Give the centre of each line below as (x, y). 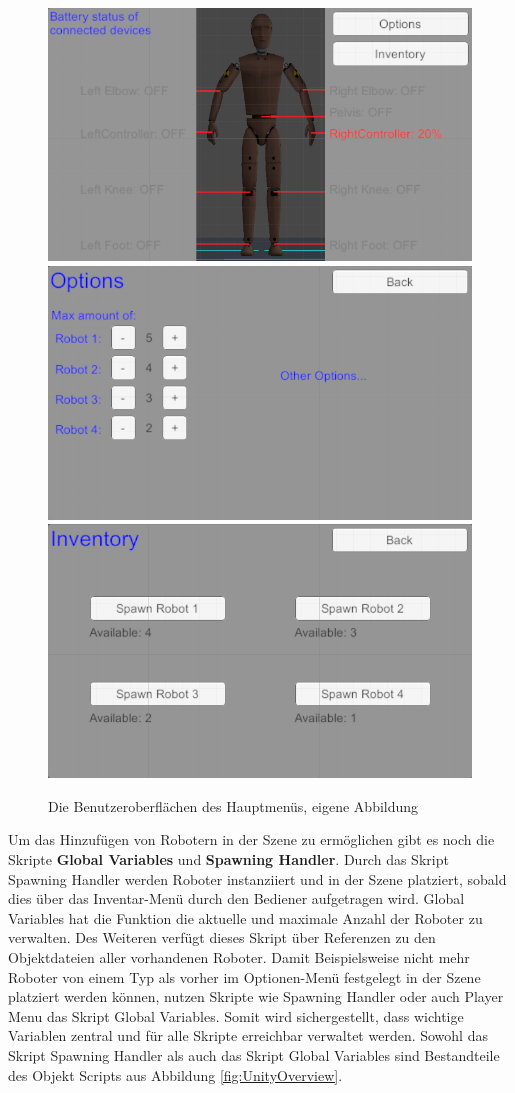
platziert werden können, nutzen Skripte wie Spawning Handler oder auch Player (256, 996)
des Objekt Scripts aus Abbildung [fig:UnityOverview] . (175, 1074)
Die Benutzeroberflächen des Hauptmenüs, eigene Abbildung (233, 805)
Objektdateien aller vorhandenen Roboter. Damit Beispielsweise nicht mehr (239, 956)
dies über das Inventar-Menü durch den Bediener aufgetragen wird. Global (236, 898)
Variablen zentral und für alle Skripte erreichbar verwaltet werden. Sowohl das (248, 1035)
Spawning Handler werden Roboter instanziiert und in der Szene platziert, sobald (257, 878)
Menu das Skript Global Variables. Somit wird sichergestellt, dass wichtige (236, 1015)
